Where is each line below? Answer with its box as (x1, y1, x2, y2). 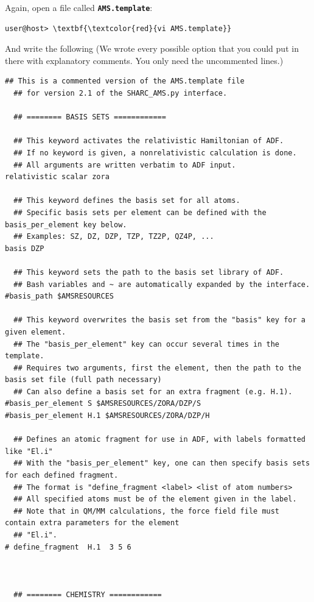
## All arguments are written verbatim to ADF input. (13, 160, 236, 169)
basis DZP (5, 244, 44, 253)
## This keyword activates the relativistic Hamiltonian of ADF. (13, 136, 284, 146)
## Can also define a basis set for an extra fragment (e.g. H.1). (13, 387, 293, 396)
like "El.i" (5, 447, 53, 456)
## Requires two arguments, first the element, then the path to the (13, 363, 301, 372)
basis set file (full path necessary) (5, 375, 162, 384)
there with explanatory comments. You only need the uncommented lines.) (5, 54, 284, 66)
